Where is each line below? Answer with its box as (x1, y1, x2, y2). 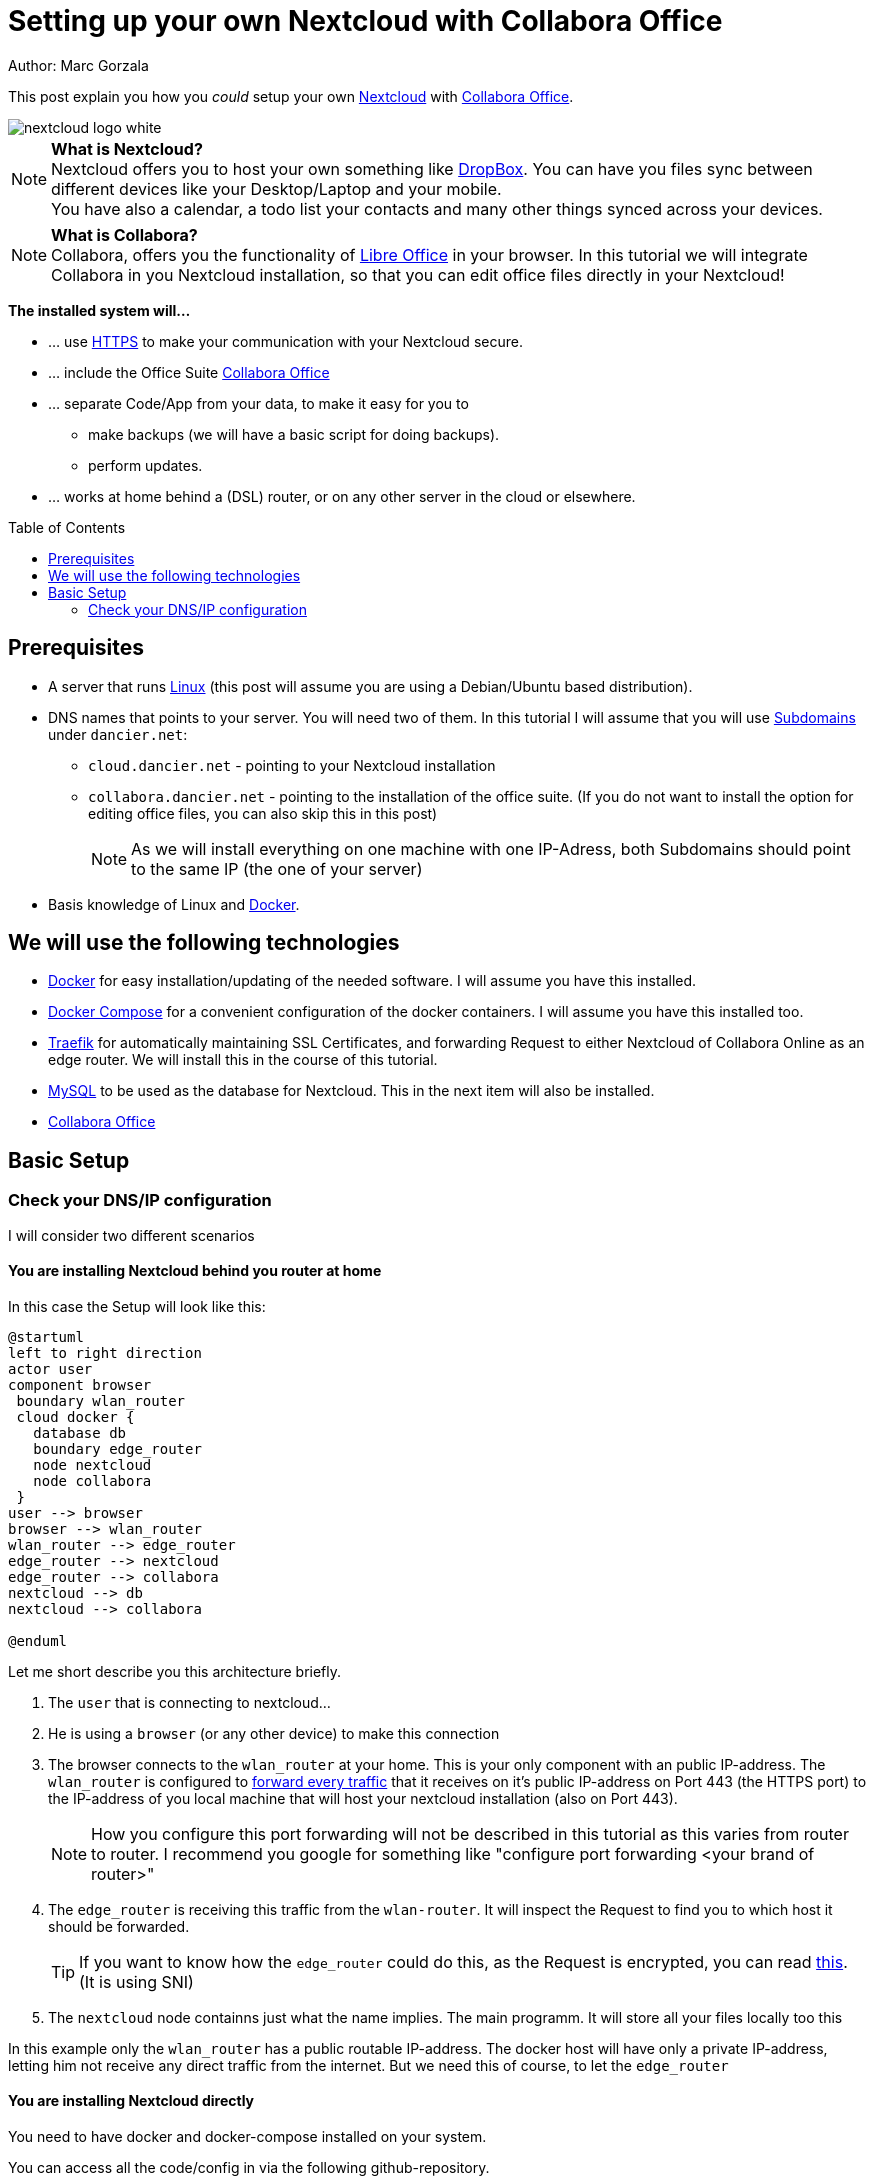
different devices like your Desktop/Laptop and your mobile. (51, 178, 502, 199)
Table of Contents (8, 518, 126, 536)
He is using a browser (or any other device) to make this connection (48, 1724, 500, 1742)
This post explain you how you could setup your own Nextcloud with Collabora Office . (8, 87, 574, 105)
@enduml (8, 1632, 68, 1649)
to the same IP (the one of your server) (131, 858, 423, 879)
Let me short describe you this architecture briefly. (8, 1662, 342, 1680)
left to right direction (8, 1344, 202, 1361)
